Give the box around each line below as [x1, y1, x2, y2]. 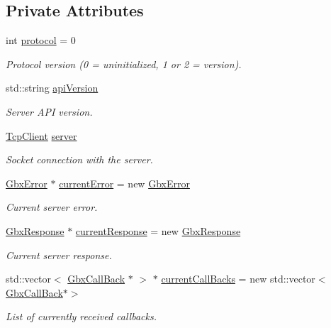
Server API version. [6, 104, 93, 119]
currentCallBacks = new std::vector [161, 271, 315, 286]
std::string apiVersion [6, 80, 99, 95]
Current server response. [6, 247, 112, 262]
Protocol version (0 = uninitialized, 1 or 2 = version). [6, 56, 242, 71]
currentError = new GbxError [59, 175, 190, 190]
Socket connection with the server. [6, 152, 153, 167]
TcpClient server [6, 128, 77, 143]
